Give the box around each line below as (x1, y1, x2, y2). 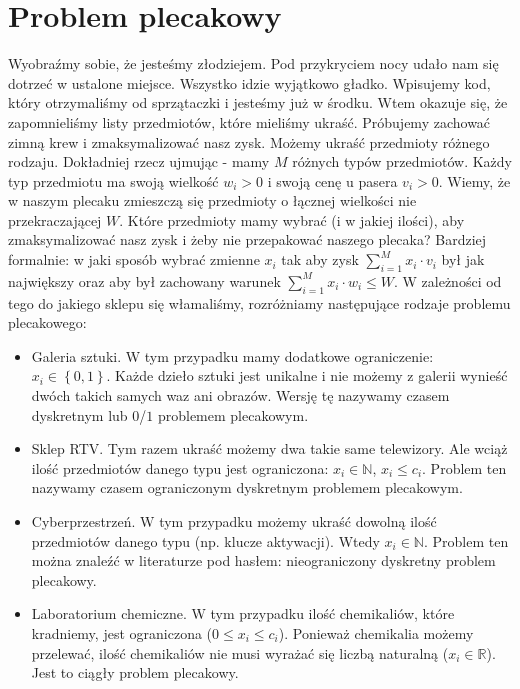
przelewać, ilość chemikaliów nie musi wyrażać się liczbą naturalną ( (31, 642, 449, 663)
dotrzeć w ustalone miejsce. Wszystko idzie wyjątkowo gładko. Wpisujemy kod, (8, 72, 491, 93)
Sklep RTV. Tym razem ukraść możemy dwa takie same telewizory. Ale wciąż (31, 438, 508, 459)
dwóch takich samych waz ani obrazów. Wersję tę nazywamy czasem (31, 385, 450, 406)
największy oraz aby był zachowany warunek (8, 270, 281, 291)
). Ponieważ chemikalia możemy (278, 622, 474, 643)
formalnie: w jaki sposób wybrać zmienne (8, 249, 260, 270)
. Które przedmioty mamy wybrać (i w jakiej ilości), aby (119, 209, 465, 230)
